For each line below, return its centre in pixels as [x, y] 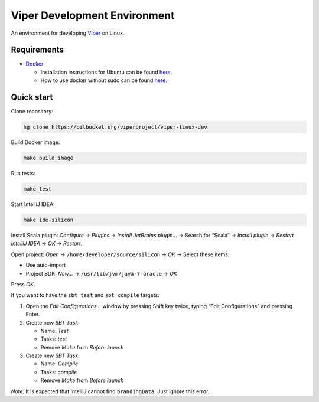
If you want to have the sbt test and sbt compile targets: [85, 295]
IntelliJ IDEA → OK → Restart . [47, 244]
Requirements [38, 50]
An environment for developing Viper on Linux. [68, 33]
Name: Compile [59, 364]
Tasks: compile [59, 372]
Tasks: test [54, 339]
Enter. [33, 314]
